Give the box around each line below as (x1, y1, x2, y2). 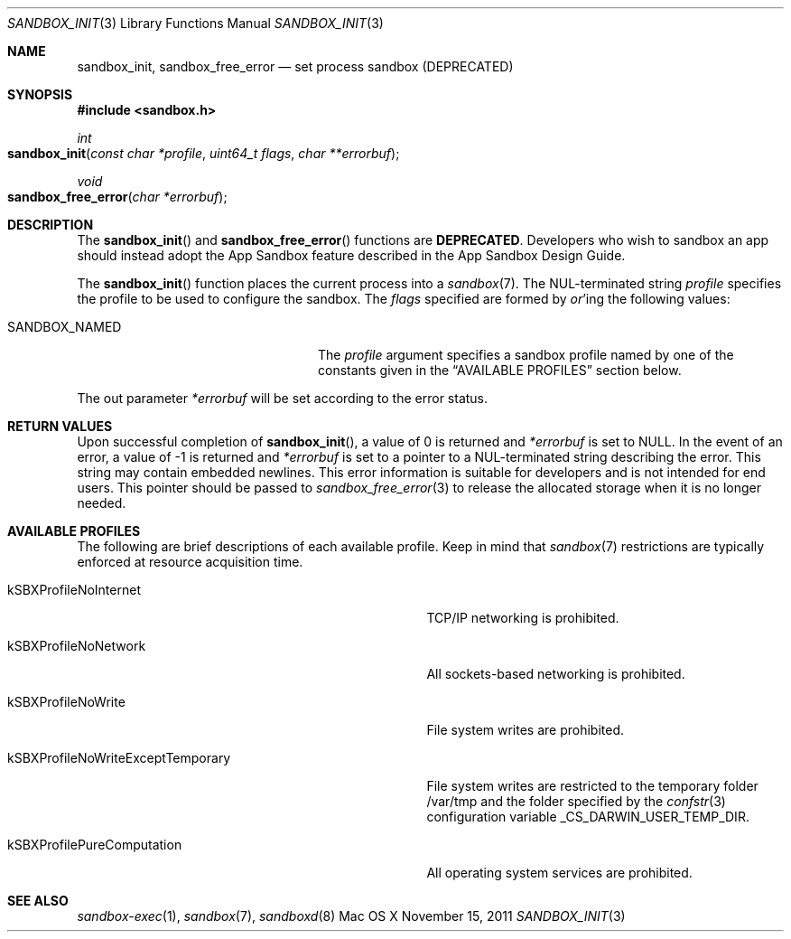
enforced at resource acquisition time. (77, 554, 303, 569)
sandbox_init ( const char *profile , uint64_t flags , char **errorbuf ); (7, 146, 400, 161)
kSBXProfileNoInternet (7, 582, 141, 597)
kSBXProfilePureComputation (7, 837, 182, 852)
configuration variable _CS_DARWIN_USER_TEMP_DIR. (426, 809, 749, 824)
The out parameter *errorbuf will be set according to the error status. (77, 390, 489, 406)
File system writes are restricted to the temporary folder (426, 778, 758, 793)
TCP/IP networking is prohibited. (426, 610, 619, 625)
